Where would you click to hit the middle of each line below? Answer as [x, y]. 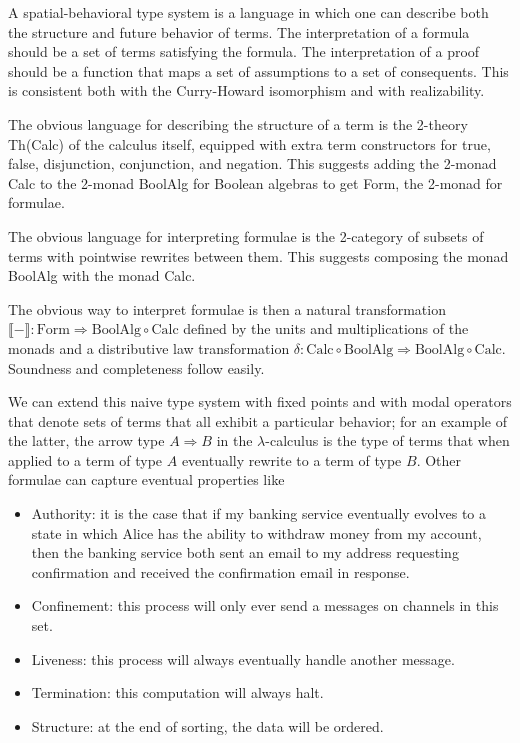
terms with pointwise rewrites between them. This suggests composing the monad [258, 255]
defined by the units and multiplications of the [326, 328]
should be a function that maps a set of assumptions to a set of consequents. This [258, 70]
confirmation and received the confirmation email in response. [220, 571]
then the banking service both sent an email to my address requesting [245, 552]
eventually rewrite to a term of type [291, 459]
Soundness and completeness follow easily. [136, 367]
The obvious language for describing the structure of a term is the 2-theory [238, 123]
